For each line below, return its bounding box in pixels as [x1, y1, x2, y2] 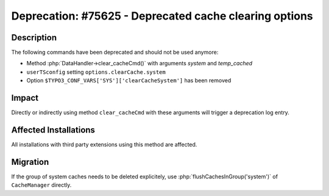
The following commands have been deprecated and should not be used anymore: [11, 49, 219, 56]
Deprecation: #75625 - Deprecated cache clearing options [11, 9, 313, 23]
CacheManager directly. [11, 181, 72, 189]
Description [11, 32, 57, 43]
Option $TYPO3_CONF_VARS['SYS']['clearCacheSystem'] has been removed [26, 77, 232, 84]
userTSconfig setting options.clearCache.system [26, 68, 166, 76]
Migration [11, 156, 49, 167]
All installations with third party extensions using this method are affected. [11, 141, 197, 148]
